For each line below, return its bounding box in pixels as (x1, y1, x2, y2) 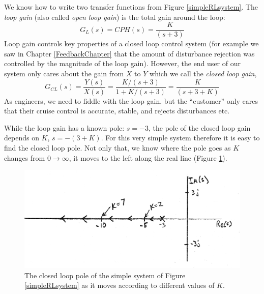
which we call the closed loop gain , (150, 68, 257, 79)
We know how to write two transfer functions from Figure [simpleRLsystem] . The (4, 2, 258, 12)
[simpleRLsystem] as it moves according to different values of (24, 280, 215, 290)
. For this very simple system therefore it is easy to (101, 132, 260, 143)
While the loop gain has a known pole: (4, 122, 125, 133)
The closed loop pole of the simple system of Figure (24, 270, 186, 280)
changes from (4, 152, 45, 163)
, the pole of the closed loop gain (148, 122, 251, 133)
